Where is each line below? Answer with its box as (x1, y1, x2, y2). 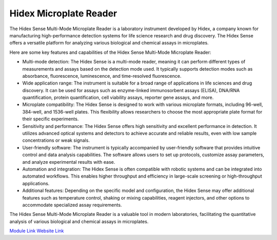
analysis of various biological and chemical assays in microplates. (9, 218, 149, 225)
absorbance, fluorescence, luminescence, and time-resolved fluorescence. (22, 73, 182, 79)
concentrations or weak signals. (22, 137, 90, 143)
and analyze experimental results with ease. (22, 159, 115, 165)
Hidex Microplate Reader (9, 8, 117, 19)
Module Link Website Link (9, 228, 64, 234)
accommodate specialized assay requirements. (22, 202, 122, 208)
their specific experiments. (22, 116, 79, 122)
